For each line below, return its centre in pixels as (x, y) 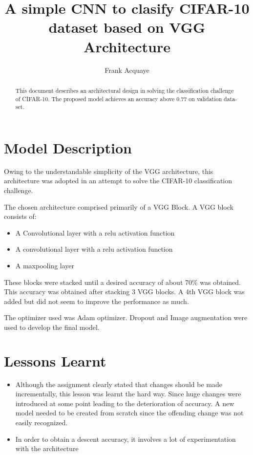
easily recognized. (42, 422)
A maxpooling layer (45, 265)
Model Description (68, 147)
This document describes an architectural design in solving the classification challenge (125, 90)
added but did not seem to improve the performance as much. (96, 301)
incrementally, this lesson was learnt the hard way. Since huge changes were (128, 394)
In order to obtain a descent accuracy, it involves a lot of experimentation (126, 439)
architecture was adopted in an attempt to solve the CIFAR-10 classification (118, 181)
